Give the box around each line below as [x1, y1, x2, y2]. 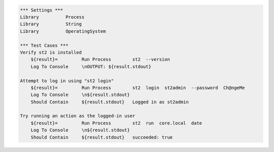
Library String [20, 21, 82, 27]
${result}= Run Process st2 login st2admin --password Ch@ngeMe [30, 85, 245, 90]
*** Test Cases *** [20, 42, 68, 48]
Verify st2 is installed [20, 49, 82, 55]
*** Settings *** [20, 7, 63, 13]
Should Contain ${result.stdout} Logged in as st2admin [30, 99, 189, 105]
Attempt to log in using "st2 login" [20, 78, 114, 83]
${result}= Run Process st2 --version [30, 57, 170, 63]
